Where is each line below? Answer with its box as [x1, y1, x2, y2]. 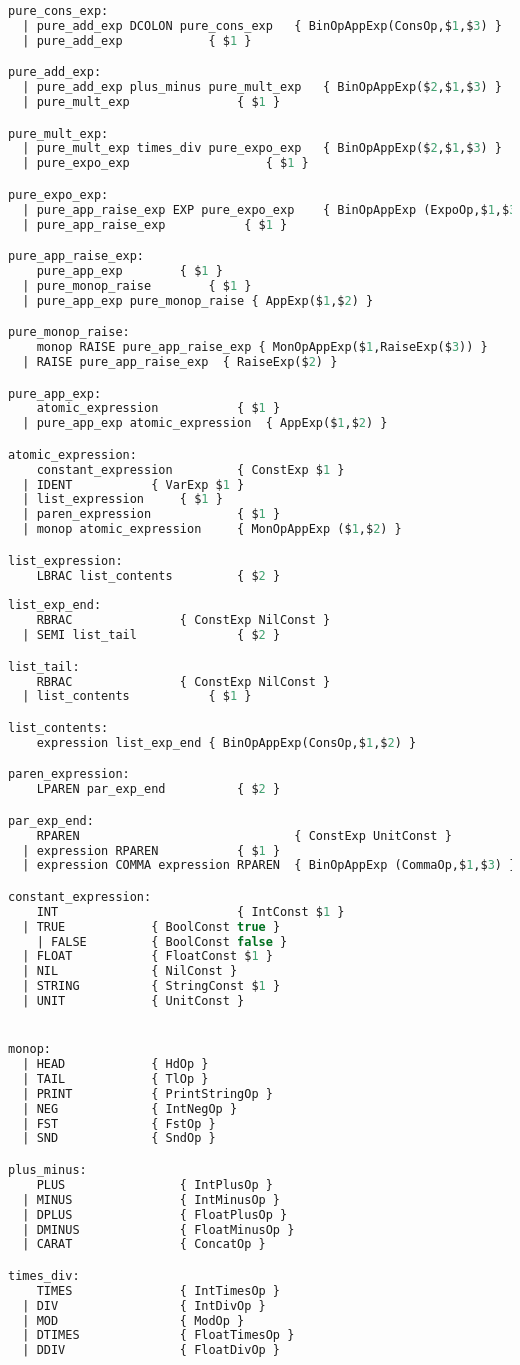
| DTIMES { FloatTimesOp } [22, 1328, 295, 1343]
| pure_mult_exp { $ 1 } [22, 95, 281, 110]
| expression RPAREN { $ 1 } [22, 843, 281, 858]
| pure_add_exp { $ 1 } [22, 33, 252, 48]
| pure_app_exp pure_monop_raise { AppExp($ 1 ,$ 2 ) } [22, 293, 374, 308]
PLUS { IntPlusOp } [36, 1177, 273, 1192]
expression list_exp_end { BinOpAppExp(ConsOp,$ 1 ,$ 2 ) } [36, 735, 417, 750]
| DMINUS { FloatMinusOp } [22, 1222, 295, 1237]
